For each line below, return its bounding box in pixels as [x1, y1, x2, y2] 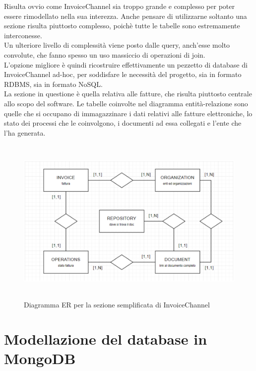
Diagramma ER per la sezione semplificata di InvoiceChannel [24, 299, 210, 309]
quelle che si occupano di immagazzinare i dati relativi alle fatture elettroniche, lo [4, 108, 253, 118]
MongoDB [4, 348, 76, 368]
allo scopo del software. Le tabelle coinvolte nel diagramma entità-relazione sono [4, 98, 248, 108]
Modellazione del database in [4, 328, 207, 349]
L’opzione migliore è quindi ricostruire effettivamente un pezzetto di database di [4, 59, 248, 70]
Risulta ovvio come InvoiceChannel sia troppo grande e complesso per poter [4, 1, 235, 11]
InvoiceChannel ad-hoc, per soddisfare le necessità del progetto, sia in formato [4, 69, 242, 79]
